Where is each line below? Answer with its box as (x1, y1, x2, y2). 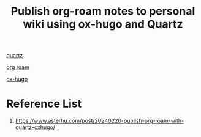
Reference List (6, 97, 82, 111)
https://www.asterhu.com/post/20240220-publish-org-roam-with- (15, 117, 184, 125)
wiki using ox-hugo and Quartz (23, 17, 183, 31)
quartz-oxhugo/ (15, 124, 56, 131)
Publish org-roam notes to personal (10, 4, 195, 18)
